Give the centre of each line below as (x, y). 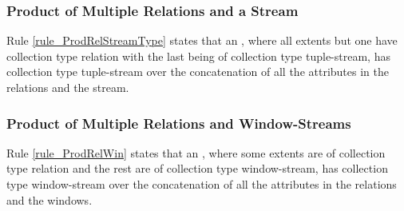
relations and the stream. (68, 87)
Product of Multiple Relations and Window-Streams (179, 123)
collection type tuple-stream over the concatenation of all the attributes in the (198, 72)
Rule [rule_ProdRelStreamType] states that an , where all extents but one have (202, 40)
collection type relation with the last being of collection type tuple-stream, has (198, 56)
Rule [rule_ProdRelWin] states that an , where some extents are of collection (196, 152)
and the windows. (50, 199)
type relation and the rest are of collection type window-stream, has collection (197, 168)
